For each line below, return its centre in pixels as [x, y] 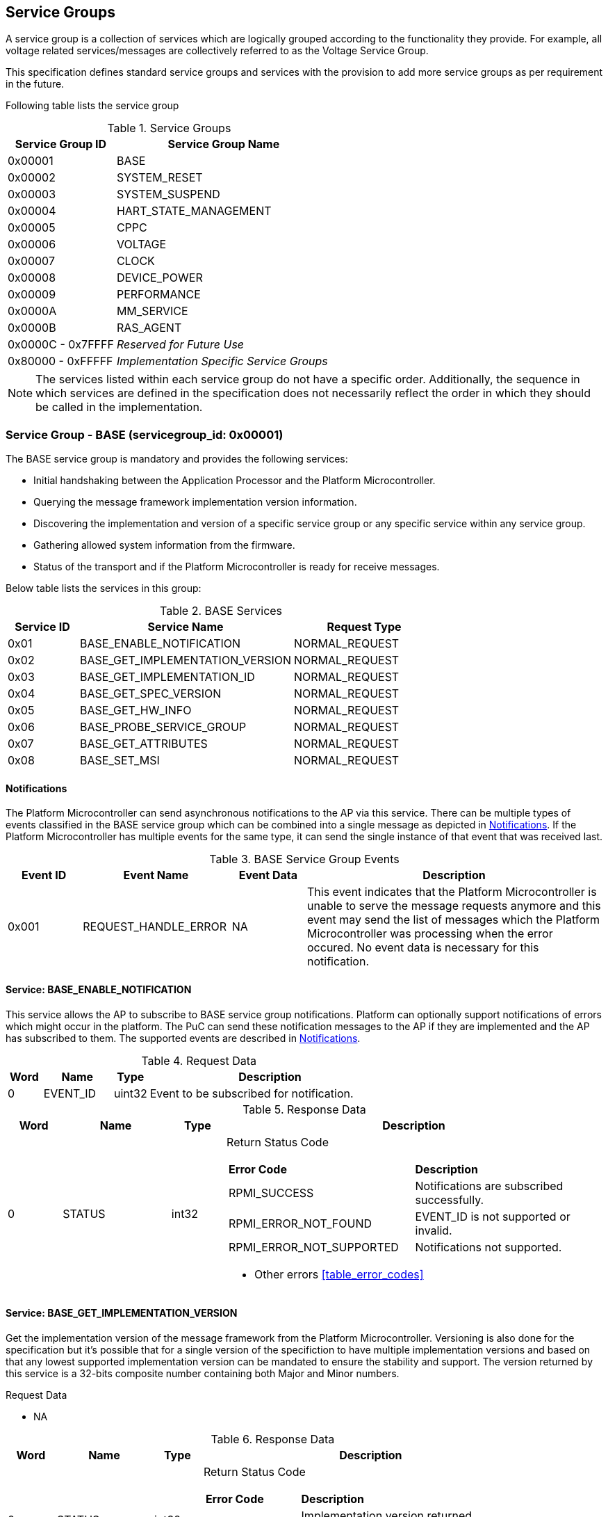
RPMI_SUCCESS [271, 1193]
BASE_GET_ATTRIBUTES [144, 744]
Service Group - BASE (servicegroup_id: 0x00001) [145, 434]
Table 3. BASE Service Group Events [304, 859]
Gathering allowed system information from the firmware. [164, 545]
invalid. [434, 1230]
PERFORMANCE [158, 295]
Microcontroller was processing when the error [430, 934]
